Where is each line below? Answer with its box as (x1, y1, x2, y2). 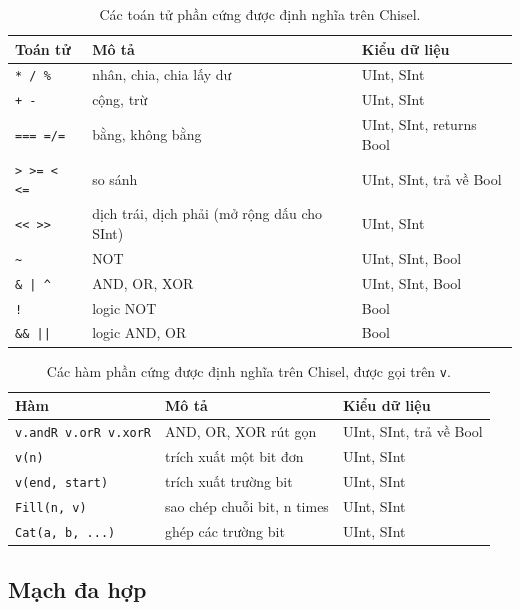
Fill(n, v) (15, 500, 87, 515)
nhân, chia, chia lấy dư (92, 64, 232, 85)
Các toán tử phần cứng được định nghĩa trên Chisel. (99, 4, 421, 24)
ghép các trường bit (165, 520, 285, 541)
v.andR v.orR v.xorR (15, 426, 152, 441)
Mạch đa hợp (8, 574, 147, 605)
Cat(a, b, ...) (15, 525, 116, 540)
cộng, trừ (92, 89, 148, 110)
